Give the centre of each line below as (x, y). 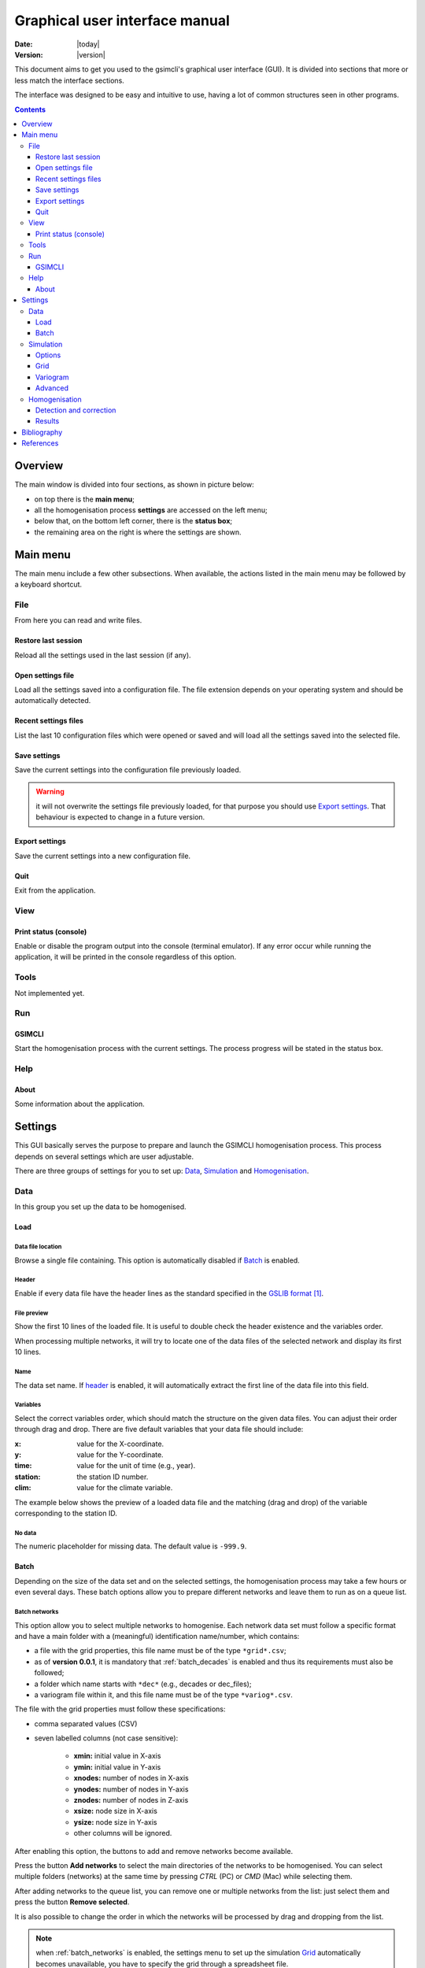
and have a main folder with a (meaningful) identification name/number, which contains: (157, 1636)
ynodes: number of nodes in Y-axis (131, 1789)
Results (48, 421)
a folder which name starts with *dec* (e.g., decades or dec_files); (143, 1684)
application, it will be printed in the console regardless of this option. (126, 957)
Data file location (38, 1247)
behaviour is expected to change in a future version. (120, 817)
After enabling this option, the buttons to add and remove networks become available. (154, 1851)
